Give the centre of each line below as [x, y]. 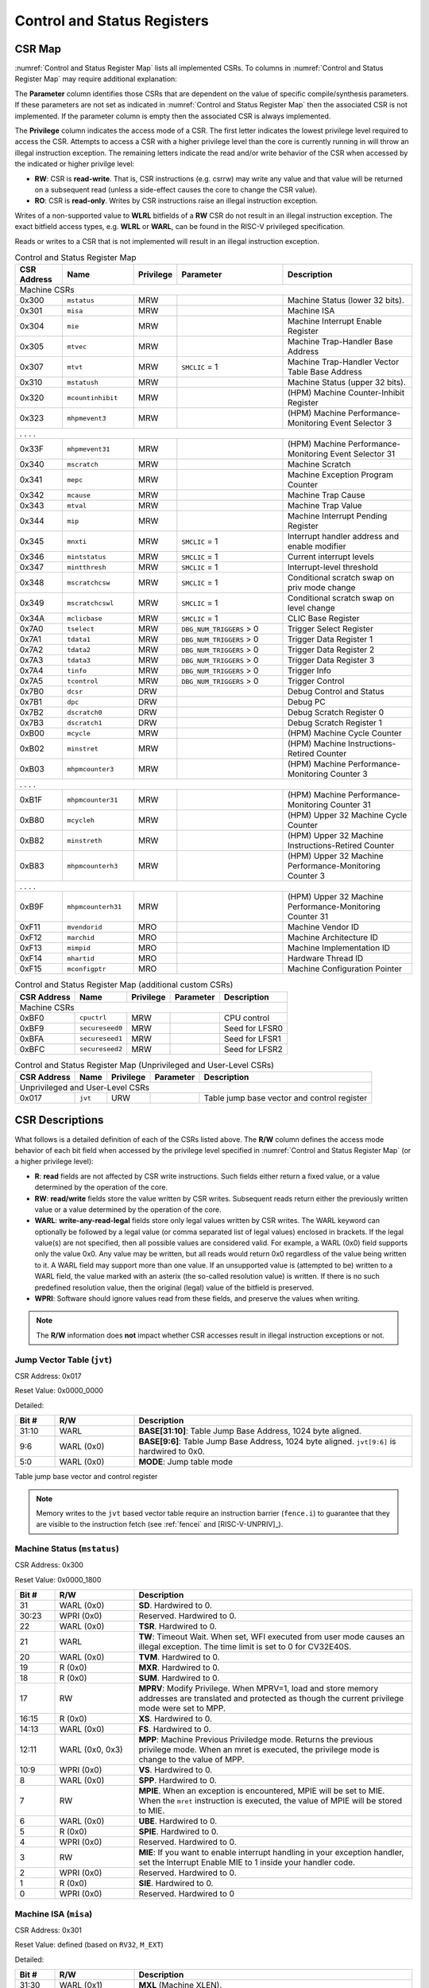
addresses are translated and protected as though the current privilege [271, 1699]
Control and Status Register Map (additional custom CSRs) [124, 984]
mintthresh [87, 567]
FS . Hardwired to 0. [175, 1730]
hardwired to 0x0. [172, 1451]
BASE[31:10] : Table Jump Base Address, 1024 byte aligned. [250, 1431]
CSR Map [38, 49]
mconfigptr [87, 969]
